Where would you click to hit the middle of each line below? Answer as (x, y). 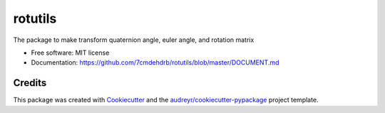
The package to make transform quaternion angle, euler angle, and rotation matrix (134, 40)
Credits (30, 83)
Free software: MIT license (70, 53)
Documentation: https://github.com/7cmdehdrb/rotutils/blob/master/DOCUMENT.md (155, 63)
